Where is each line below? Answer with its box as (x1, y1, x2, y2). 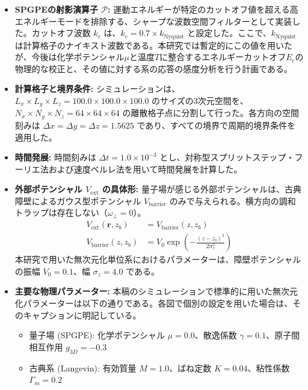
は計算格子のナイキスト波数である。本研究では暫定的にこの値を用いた (14, 38, 292, 51)
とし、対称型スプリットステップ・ (159, 151, 295, 163)
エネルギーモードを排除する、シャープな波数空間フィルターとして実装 (14, 14, 292, 27)
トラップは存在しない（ (14, 206, 108, 219)
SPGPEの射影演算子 (14, 3, 98, 15)
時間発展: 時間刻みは (14, 151, 96, 163)
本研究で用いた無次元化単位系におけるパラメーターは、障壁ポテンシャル (14, 253, 301, 266)
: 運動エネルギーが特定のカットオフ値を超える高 (108, 3, 298, 15)
